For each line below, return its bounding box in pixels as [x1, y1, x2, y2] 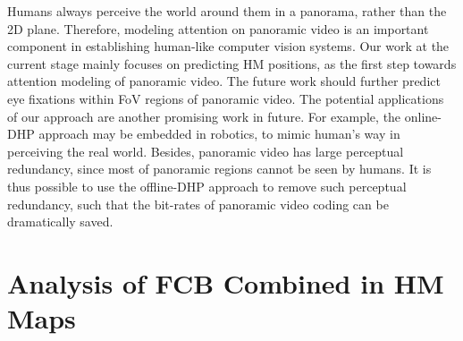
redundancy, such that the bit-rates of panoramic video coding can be [7, 194, 389, 213]
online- [404, 107, 442, 125]
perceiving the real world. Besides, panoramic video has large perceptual [7, 141, 404, 160]
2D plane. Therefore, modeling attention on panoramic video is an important [7, 19, 429, 38]
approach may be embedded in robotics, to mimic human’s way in [38, 124, 400, 143]
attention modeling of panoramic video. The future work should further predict [7, 72, 441, 90]
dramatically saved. [7, 212, 114, 231]
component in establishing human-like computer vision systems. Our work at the [7, 37, 450, 55]
